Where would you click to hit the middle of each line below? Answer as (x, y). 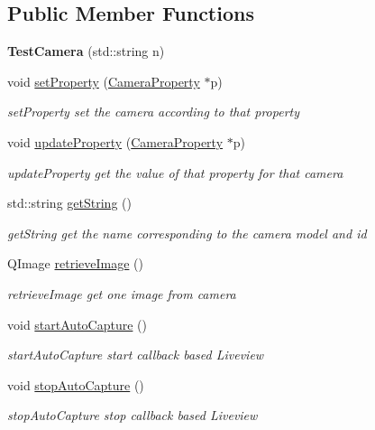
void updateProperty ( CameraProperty (115, 141)
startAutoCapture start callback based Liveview (136, 355)
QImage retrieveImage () (75, 263)
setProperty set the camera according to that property (154, 112)
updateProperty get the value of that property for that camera (175, 172)
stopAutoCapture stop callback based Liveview (133, 415)
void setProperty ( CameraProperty (104, 81)
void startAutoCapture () (77, 324)
